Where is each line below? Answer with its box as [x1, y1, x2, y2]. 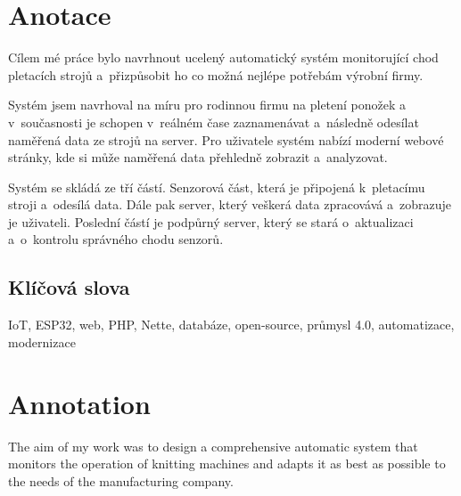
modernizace [8, 332, 76, 351]
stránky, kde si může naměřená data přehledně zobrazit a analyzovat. [8, 148, 388, 167]
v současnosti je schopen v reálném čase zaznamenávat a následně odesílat [8, 112, 419, 131]
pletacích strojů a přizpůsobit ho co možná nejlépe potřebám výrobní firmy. [8, 65, 424, 84]
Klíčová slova [8, 273, 130, 301]
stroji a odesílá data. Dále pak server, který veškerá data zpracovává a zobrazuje [8, 195, 451, 214]
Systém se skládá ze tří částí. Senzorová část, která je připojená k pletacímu [8, 177, 425, 196]
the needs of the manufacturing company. [8, 471, 234, 490]
